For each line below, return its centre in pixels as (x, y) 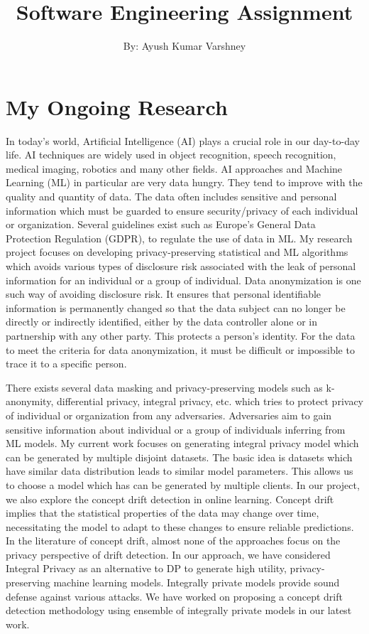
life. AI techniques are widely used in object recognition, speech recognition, (171, 155)
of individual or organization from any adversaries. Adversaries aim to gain (169, 415)
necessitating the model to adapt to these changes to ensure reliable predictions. (180, 526)
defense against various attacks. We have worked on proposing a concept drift (174, 596)
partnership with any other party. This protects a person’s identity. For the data (181, 335)
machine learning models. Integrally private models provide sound (197, 582)
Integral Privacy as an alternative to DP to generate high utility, (146, 568)
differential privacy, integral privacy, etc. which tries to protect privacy (210, 401)
